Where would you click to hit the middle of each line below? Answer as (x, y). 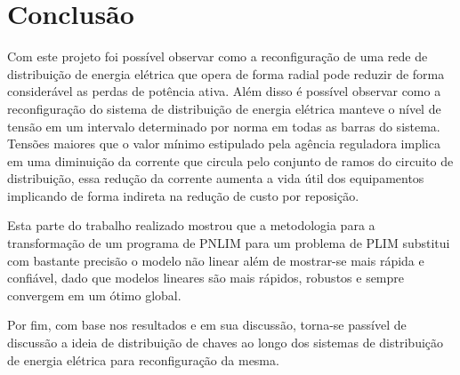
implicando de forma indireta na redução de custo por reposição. (183, 195)
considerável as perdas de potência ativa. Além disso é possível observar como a (224, 91)
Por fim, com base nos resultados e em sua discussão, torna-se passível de (207, 325)
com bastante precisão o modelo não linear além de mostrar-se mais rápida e (216, 260)
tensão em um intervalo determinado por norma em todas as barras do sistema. (224, 126)
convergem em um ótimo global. (94, 295)
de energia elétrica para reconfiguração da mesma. (143, 359)
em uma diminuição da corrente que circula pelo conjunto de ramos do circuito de (230, 160)
